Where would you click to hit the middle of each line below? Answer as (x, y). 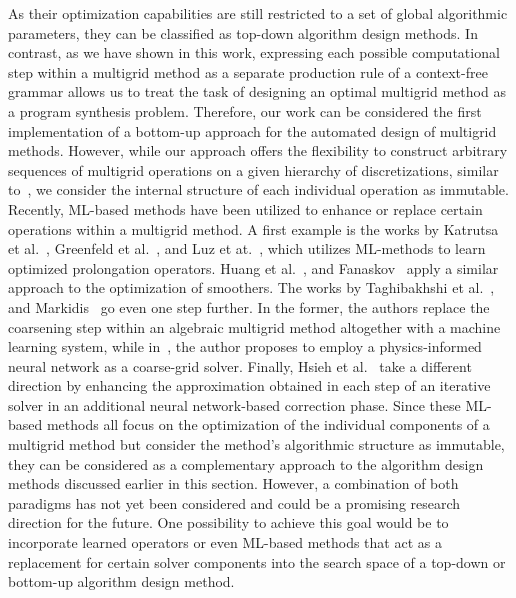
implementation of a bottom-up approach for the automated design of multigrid (252, 130)
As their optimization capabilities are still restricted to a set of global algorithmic (258, 13)
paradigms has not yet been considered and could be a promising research (234, 502)
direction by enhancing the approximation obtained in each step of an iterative (249, 385)
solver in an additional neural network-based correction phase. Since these (234, 404)
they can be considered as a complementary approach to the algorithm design (246, 463)
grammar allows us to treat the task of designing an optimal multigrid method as (257, 91)
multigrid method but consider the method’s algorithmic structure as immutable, (256, 444)
